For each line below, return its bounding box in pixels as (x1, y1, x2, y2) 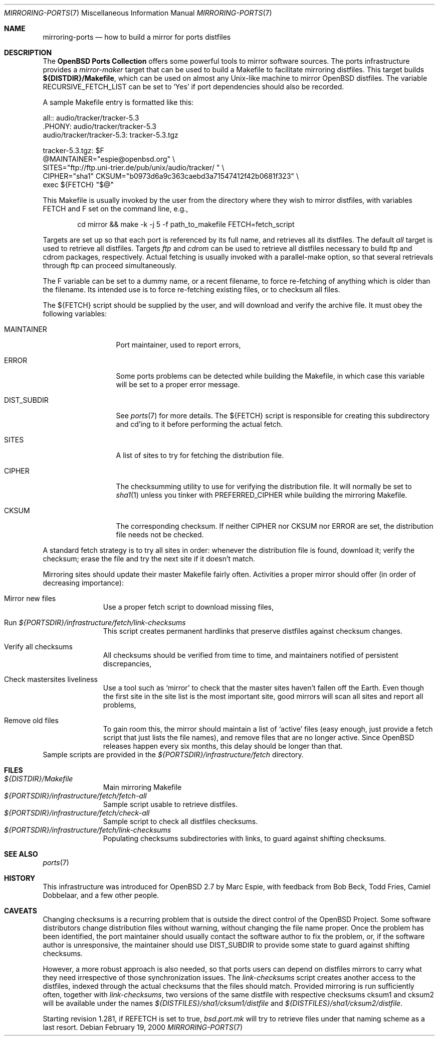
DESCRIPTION (4, 48, 52, 57)
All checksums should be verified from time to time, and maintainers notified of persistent (103, 651, 398, 659)
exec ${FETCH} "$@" (43, 180, 114, 189)
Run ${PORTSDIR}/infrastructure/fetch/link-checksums (4, 618, 186, 627)
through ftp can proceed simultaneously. (43, 261, 177, 270)
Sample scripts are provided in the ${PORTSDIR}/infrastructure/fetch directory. (43, 750, 304, 759)
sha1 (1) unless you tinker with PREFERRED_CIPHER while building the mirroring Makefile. (116, 491, 407, 499)
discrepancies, (103, 659, 152, 668)
